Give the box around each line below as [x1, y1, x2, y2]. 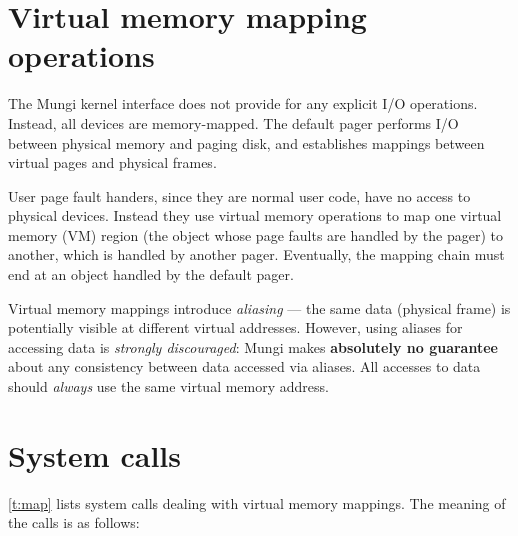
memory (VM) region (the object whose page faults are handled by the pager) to [8, 224, 503, 245]
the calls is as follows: [8, 512, 140, 533]
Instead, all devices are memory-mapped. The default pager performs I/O [8, 112, 459, 133]
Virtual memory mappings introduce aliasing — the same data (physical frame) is [8, 297, 511, 318]
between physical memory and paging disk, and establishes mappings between [8, 132, 485, 153]
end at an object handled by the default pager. [8, 264, 294, 285]
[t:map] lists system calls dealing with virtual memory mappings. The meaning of [8, 492, 506, 513]
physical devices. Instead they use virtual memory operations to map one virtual [8, 205, 502, 226]
